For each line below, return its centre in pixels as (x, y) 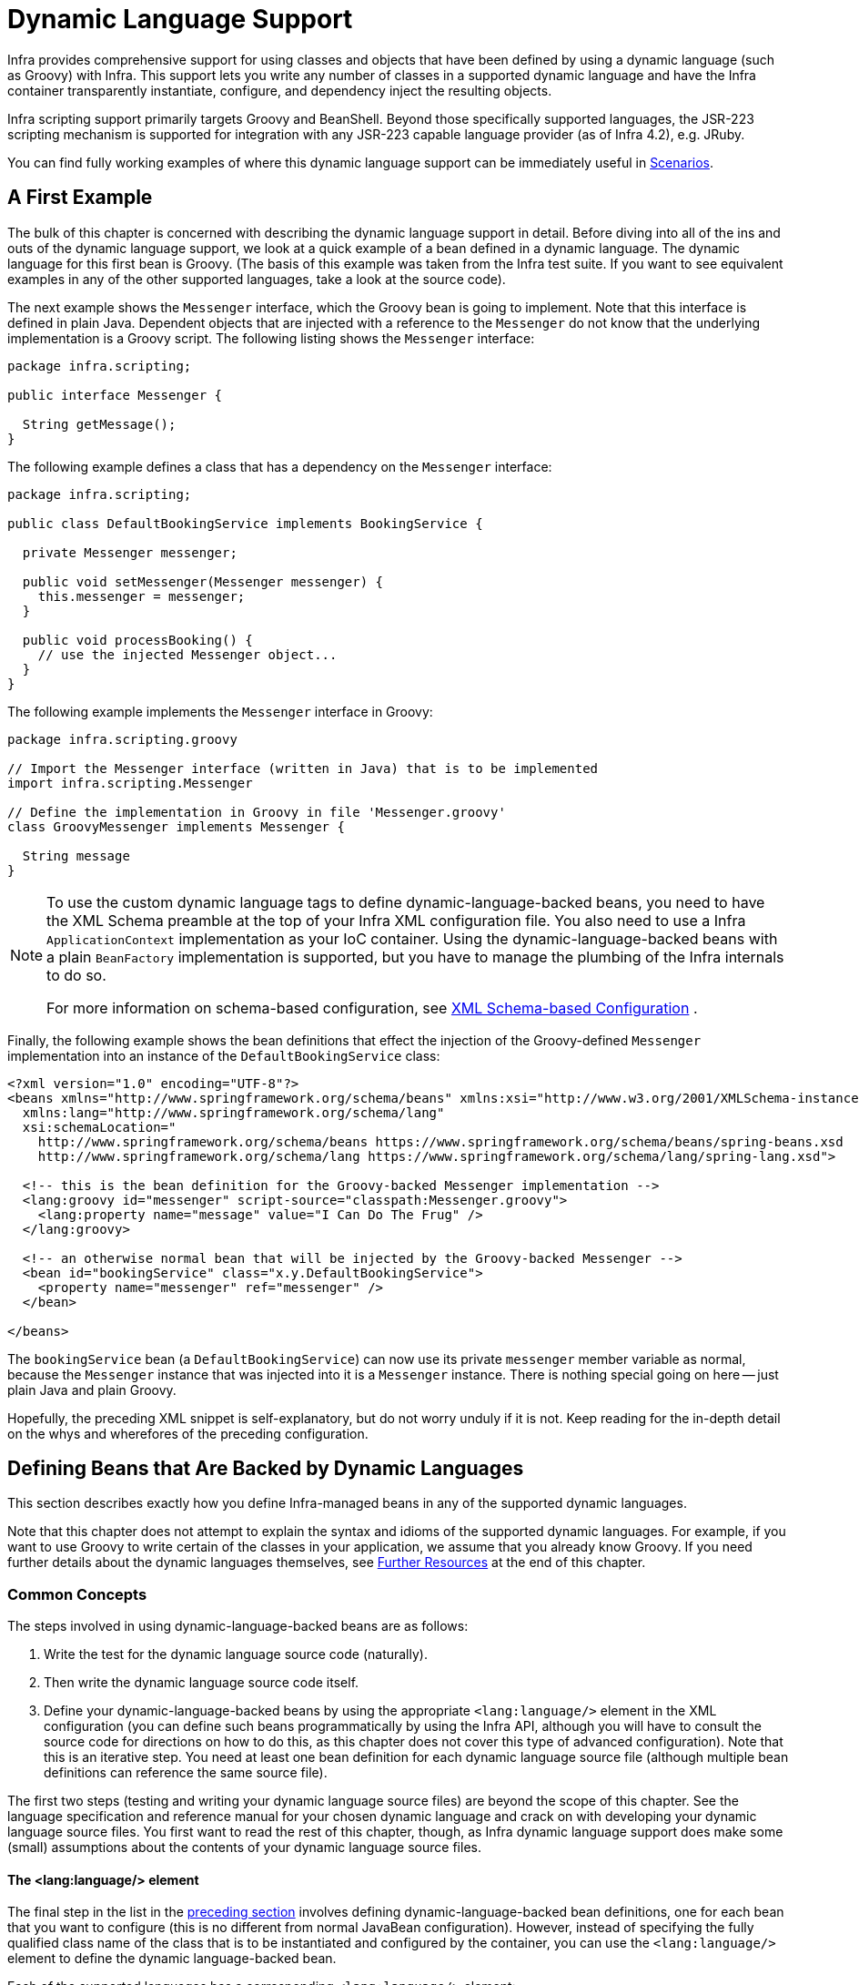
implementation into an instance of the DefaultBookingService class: (224, 1055)
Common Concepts (77, 1594)
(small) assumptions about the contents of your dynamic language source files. (244, 1848)
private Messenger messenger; (130, 552)
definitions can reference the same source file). (186, 1773)
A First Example (80, 198)
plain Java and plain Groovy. (92, 1389)
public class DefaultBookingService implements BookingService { (245, 523)
